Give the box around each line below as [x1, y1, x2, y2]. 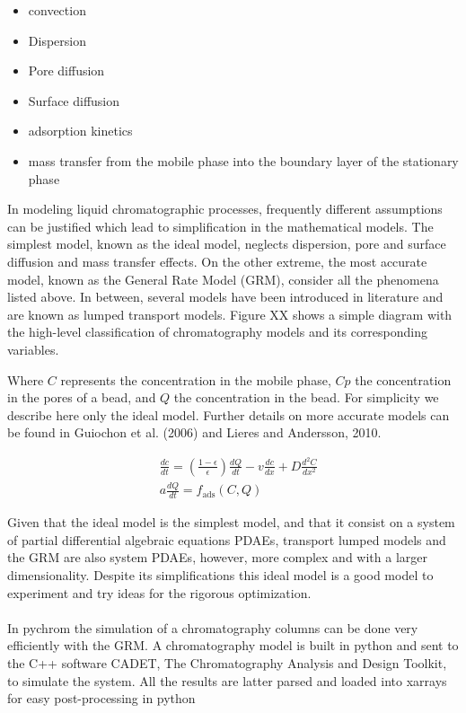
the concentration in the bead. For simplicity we [173, 388, 439, 407]
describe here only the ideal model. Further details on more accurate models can [7, 405, 450, 424]
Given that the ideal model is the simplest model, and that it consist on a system [7, 513, 455, 532]
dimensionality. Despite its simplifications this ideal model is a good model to [7, 565, 434, 584]
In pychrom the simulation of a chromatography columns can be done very [7, 618, 418, 637]
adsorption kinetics [28, 121, 133, 140]
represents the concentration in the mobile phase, [60, 370, 331, 389]
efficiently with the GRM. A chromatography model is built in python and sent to [7, 636, 459, 655]
